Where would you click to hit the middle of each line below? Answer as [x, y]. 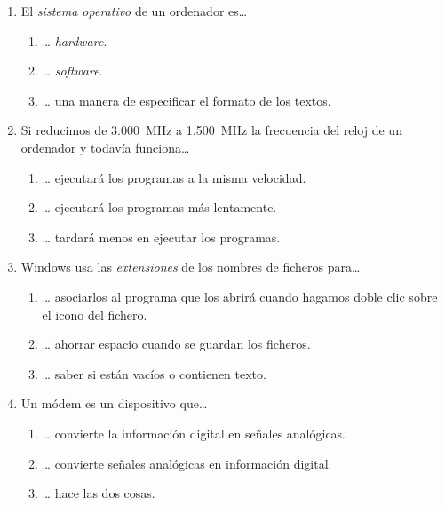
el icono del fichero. [95, 314]
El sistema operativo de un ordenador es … [134, 11]
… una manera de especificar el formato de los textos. [187, 100]
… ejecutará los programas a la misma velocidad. [174, 177]
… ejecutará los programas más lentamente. [159, 207]
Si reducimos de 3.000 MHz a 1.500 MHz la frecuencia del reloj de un [211, 130]
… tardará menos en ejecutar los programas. [161, 237]
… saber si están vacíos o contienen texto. [154, 373]
